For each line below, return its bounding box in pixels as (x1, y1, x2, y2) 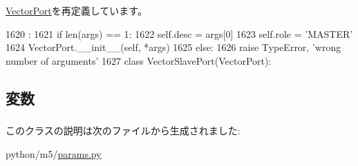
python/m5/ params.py (6, 146, 102, 160)
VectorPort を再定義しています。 (6, 3, 147, 17)
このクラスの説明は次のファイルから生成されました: (6, 123, 241, 138)
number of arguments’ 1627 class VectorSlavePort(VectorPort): (6, 53, 272, 68)
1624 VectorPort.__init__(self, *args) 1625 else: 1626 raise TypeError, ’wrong (6, 40, 341, 54)
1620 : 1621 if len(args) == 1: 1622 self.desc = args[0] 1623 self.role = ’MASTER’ (6, 26, 353, 41)
